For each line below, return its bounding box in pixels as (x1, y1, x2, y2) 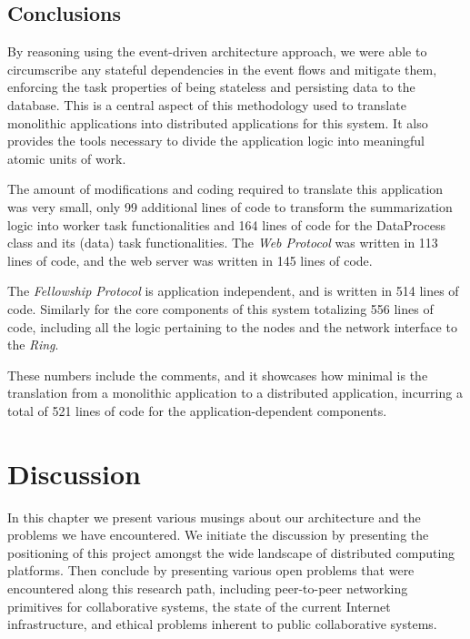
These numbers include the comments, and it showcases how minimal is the (7, 365, 428, 384)
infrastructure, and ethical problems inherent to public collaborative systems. (7, 614, 437, 634)
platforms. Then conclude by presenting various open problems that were (7, 561, 415, 580)
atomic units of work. (7, 148, 126, 167)
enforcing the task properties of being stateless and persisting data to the (7, 77, 415, 96)
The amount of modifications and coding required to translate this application (7, 179, 444, 198)
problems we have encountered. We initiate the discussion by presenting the (7, 525, 429, 544)
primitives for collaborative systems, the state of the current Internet (7, 596, 391, 615)
